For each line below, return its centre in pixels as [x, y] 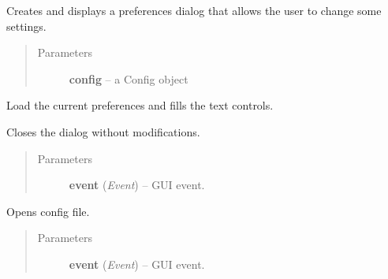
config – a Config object [129, 78]
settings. [26, 26]
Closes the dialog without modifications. [103, 131]
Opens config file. [48, 211]
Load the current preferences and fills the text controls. [140, 105]
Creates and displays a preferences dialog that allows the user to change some [194, 10]
